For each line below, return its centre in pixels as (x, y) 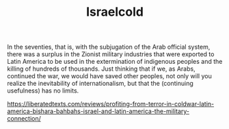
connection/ (24, 119)
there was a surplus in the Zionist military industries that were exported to (111, 54)
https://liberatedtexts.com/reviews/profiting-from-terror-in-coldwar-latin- (111, 104)
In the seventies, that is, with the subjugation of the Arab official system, (109, 47)
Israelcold (115, 12)
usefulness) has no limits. (43, 91)
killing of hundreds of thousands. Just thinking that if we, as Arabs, (102, 69)
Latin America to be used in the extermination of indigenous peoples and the (115, 62)
